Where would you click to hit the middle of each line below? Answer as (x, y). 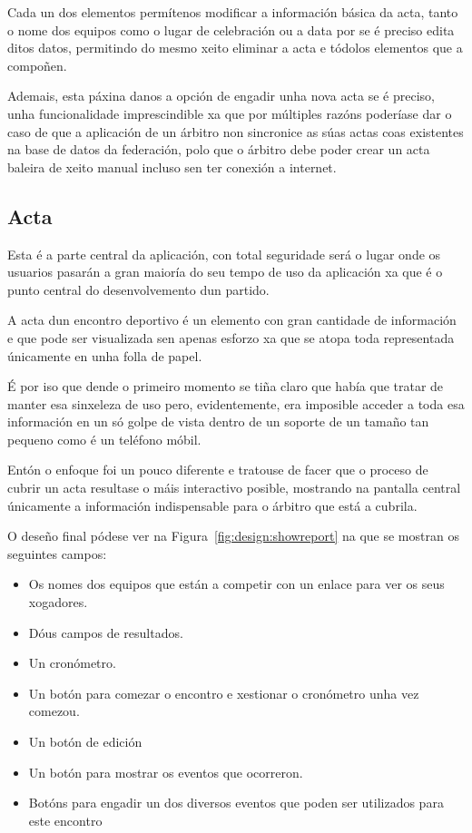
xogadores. (58, 602)
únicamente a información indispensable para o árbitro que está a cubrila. (212, 505)
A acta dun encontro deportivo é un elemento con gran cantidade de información (232, 320)
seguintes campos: (57, 553)
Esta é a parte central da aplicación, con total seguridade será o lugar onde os (224, 254)
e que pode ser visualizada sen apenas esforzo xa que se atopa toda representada (231, 337)
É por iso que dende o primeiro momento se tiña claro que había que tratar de (226, 386)
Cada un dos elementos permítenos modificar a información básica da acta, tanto (233, 12)
